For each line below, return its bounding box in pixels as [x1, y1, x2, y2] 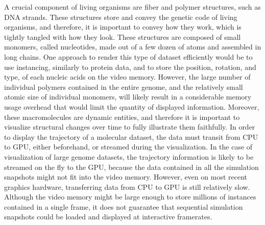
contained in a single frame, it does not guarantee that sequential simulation [4, 201, 243, 212]
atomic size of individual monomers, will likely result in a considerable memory [4, 91, 252, 102]
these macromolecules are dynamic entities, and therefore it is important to [4, 111, 240, 122]
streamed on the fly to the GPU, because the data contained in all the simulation [4, 161, 259, 172]
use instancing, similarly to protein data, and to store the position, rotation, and [4, 61, 256, 72]
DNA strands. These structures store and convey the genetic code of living [4, 11, 237, 22]
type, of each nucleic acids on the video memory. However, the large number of [4, 71, 251, 82]
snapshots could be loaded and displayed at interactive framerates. [4, 211, 212, 222]
